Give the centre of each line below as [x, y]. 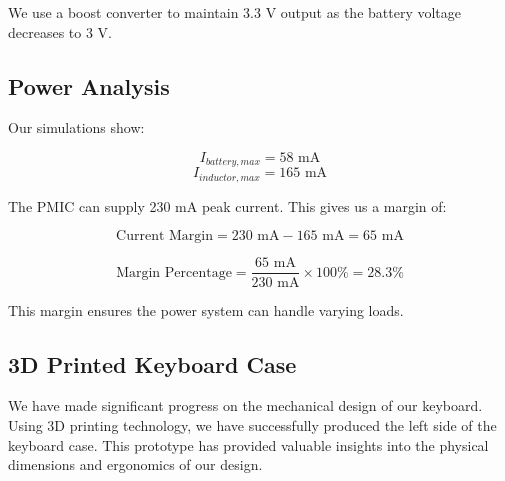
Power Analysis [89, 85]
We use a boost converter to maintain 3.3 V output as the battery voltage [234, 12]
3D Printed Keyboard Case [152, 363]
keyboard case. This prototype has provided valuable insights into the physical [248, 444]
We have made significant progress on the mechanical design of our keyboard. [245, 405]
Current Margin [165, 236]
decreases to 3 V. [60, 31]
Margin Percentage [174, 272]
